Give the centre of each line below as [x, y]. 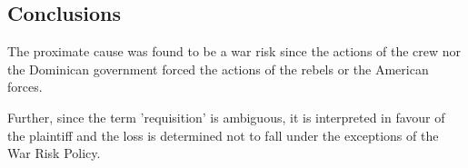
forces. [25, 87]
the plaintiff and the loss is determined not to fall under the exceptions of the [223, 135]
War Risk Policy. [54, 153]
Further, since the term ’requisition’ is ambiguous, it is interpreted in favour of [226, 117]
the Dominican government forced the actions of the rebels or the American [218, 69]
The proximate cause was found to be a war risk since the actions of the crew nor [234, 51]
